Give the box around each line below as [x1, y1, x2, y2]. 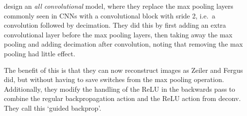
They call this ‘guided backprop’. [4, 102, 102, 113]
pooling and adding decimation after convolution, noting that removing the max [4, 39, 243, 49]
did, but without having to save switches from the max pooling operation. [4, 74, 224, 84]
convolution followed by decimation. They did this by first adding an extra [4, 20, 226, 30]
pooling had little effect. [4, 48, 75, 58]
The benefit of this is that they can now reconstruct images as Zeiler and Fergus [4, 65, 243, 75]
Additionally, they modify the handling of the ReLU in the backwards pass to [4, 83, 235, 94]
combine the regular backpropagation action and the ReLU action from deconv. [4, 93, 241, 103]
